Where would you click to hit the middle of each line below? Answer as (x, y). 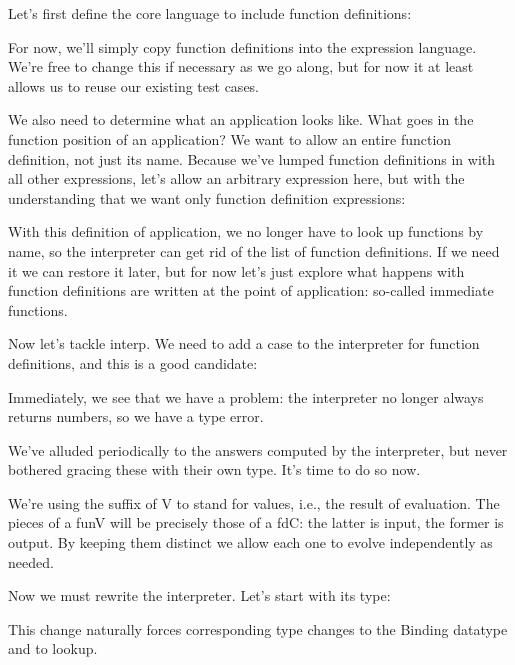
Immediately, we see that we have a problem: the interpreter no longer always (246, 396)
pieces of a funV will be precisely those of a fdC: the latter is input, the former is (256, 522)
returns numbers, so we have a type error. (136, 416)
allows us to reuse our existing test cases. (134, 85)
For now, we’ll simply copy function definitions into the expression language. (242, 46)
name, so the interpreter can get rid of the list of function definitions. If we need (254, 250)
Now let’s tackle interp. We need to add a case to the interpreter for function (244, 343)
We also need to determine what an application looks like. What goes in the (241, 119)
